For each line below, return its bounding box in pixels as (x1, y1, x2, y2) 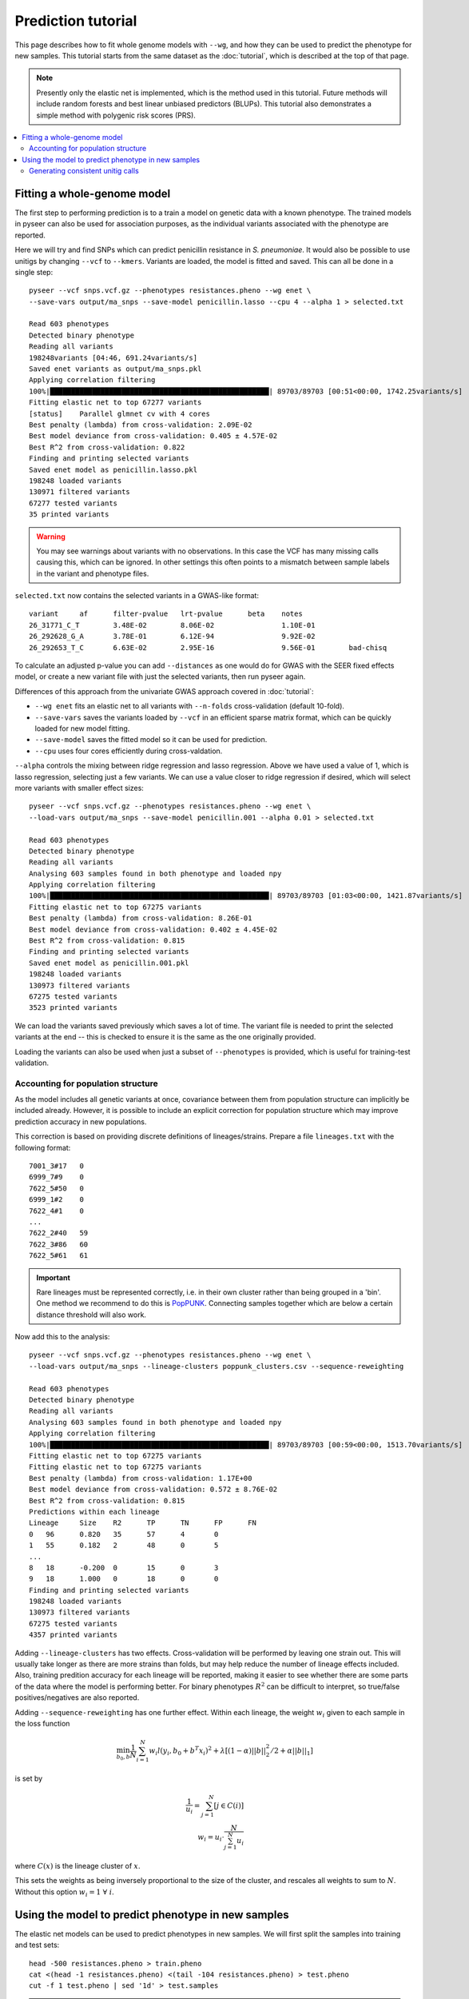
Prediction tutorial (14, 12, 137, 30)
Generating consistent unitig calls (29, 166, 139, 176)
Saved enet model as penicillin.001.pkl (29, 958, 189, 968)
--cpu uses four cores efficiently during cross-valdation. (34, 746, 223, 756)
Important (36, 1272, 71, 1283)
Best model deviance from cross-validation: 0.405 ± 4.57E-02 (29, 432, 278, 441)
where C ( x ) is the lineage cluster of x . (14, 1861, 141, 1871)
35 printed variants (29, 510, 109, 519)
